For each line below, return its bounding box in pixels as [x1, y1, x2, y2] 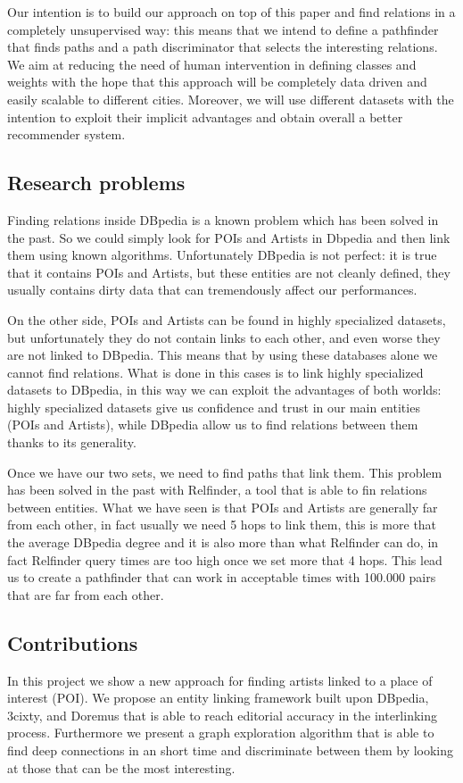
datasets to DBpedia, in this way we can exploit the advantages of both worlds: [7, 380, 442, 399]
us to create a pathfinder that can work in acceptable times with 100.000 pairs [7, 568, 436, 587]
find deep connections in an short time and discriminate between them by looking [7, 741, 454, 759]
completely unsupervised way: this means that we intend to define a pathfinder [7, 20, 439, 38]
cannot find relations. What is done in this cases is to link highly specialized [7, 362, 424, 381]
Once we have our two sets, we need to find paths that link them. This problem [7, 462, 442, 481]
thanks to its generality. [7, 433, 136, 452]
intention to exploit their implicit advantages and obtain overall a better [7, 107, 403, 126]
